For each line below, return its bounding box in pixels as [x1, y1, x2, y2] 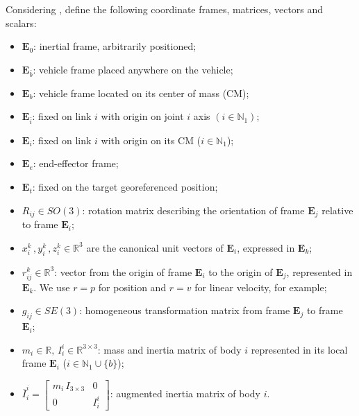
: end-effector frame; [33, 156, 119, 171]
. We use [33, 279, 70, 294]
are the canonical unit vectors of [86, 240, 224, 254]
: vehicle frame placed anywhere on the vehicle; [33, 62, 233, 76]
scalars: [6, 15, 37, 30]
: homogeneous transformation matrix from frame [79, 303, 290, 318]
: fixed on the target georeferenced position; [32, 180, 218, 194]
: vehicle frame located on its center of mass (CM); [33, 85, 249, 100]
